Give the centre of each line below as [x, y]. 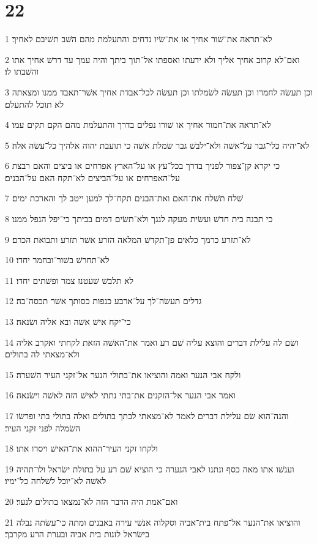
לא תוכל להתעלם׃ [35, 104]
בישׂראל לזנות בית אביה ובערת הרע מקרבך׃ [77, 534]
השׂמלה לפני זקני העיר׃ [43, 427]
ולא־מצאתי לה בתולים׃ [42, 354]
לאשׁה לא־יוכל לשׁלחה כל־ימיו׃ [56, 481]
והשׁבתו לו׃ [22, 71]
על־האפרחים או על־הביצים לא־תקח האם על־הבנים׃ [92, 177]
